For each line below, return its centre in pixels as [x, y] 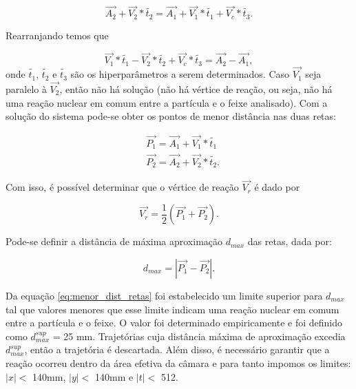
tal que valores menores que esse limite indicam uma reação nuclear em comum [172, 309]
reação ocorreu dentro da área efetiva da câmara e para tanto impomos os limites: [178, 363]
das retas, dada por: [290, 241]
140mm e [114, 376]
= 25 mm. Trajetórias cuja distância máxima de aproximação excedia [199, 336]
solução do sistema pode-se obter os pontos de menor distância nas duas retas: [171, 116]
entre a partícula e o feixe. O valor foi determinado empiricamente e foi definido [174, 323]
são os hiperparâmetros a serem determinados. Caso [180, 74]
